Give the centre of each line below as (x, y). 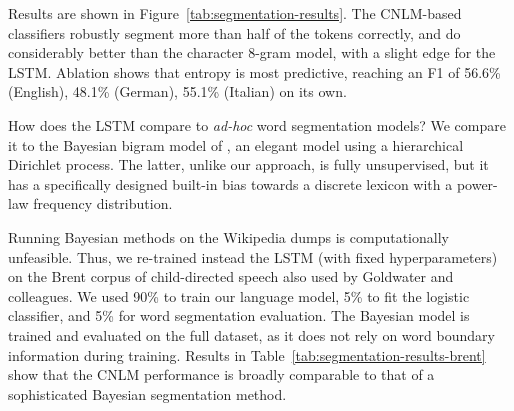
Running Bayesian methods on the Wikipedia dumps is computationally (228, 236)
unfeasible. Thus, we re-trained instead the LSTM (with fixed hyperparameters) (253, 256)
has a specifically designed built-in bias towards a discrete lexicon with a (230, 183)
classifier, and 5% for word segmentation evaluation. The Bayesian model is (239, 315)
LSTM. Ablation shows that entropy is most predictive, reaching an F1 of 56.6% (254, 71)
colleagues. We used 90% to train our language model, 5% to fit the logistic (239, 295)
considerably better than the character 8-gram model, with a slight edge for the (252, 52)
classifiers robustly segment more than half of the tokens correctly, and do (234, 32)
